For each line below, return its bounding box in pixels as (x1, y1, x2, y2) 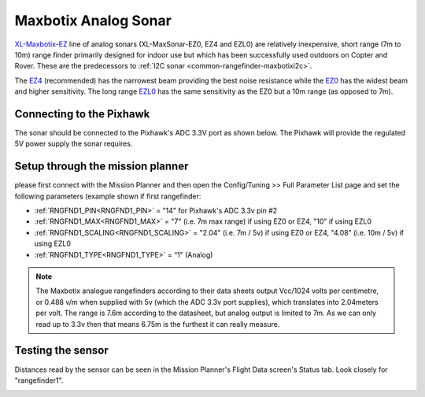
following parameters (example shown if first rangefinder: (14, 191, 201, 201)
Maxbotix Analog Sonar (14, 12, 172, 29)
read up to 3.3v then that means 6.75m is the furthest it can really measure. (35, 319, 280, 328)
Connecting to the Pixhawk (14, 107, 150, 121)
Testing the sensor (14, 343, 109, 358)
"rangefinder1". (14, 375, 64, 385)
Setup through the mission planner (14, 160, 189, 173)
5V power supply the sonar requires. (14, 139, 133, 149)
